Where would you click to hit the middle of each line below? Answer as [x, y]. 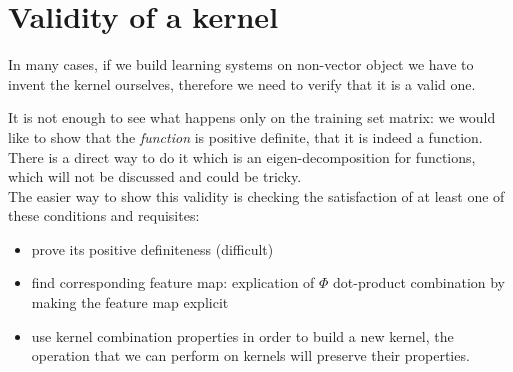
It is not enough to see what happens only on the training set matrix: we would [252, 117]
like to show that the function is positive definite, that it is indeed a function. [245, 136]
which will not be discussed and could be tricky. [155, 176]
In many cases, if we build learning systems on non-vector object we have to [241, 64]
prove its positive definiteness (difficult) [152, 248]
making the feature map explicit [130, 302]
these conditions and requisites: [104, 215]
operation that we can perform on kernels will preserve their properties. [250, 355]
